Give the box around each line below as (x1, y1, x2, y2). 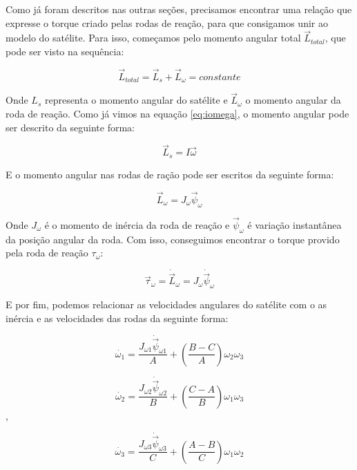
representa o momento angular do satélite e (44, 93, 228, 107)
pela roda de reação (6, 245, 88, 260)
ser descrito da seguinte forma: (6, 120, 135, 134)
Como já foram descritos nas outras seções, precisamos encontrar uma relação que (6, 2, 352, 16)
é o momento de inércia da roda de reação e (44, 217, 230, 232)
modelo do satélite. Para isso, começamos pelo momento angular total (6, 30, 301, 45)
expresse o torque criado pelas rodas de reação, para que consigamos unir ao (6, 15, 328, 30)
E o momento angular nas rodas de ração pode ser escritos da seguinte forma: (6, 167, 334, 181)
